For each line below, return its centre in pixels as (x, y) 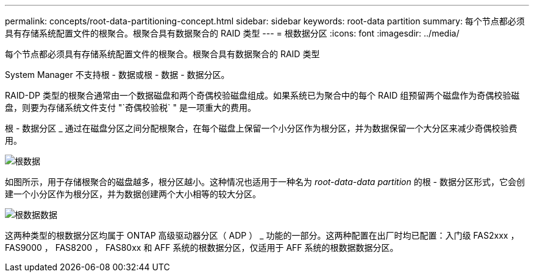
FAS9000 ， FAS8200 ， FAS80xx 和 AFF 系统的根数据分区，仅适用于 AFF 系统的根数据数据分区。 (202, 247)
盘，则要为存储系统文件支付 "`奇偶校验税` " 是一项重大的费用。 (130, 107)
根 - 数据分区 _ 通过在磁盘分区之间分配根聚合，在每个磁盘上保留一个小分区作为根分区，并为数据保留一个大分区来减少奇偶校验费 (261, 128)
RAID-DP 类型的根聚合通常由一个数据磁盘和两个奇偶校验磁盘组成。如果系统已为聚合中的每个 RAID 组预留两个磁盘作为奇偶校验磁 (262, 95)
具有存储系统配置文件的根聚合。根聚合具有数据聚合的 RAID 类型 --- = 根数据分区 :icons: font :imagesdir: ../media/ (232, 33)
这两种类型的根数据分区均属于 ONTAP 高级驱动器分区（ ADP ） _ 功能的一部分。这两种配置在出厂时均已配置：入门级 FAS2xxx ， (262, 235)
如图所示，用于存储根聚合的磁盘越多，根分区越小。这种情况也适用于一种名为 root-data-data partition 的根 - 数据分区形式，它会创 (265, 182)
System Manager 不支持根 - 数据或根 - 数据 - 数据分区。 (117, 75)
